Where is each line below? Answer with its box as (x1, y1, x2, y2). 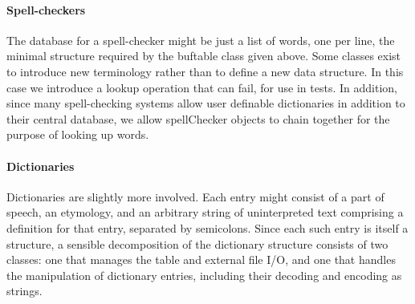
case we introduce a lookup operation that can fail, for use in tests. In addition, (6, 79, 397, 95)
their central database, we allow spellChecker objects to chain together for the (6, 110, 390, 127)
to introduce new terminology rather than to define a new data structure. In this (6, 63, 404, 79)
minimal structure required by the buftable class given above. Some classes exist (6, 47, 401, 64)
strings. (6, 282, 43, 299)
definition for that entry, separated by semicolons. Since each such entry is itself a (6, 219, 409, 236)
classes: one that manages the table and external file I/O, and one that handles (6, 251, 396, 268)
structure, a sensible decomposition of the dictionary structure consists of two (6, 235, 389, 252)
